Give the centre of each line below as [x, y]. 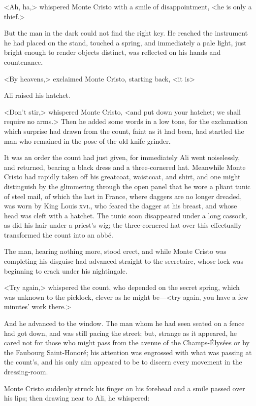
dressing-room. [26, 371]
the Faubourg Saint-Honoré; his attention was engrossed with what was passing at [128, 352]
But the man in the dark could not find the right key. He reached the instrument [126, 33]
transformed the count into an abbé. [59, 234]
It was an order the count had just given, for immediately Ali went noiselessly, [122, 157]
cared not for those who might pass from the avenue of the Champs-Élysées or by [127, 343]
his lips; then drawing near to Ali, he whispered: [77, 398]
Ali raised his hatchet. [37, 95]
